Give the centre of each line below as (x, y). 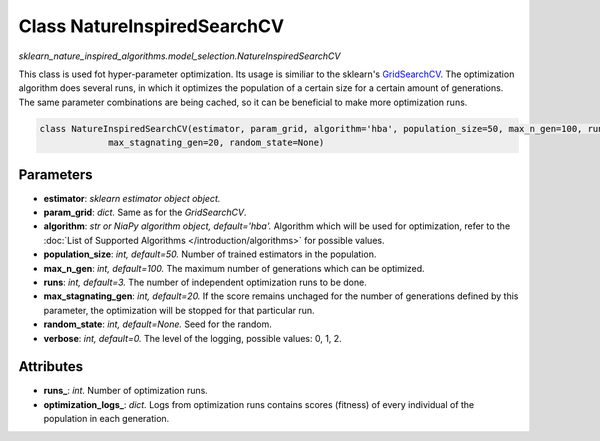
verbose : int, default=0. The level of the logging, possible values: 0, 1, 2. (192, 338)
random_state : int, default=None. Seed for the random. (157, 324)
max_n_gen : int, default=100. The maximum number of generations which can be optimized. (234, 268)
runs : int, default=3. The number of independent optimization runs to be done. (205, 282)
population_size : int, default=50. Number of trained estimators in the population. (210, 254)
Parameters (55, 174)
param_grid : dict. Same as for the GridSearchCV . (145, 212)
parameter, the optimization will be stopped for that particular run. (179, 310)
